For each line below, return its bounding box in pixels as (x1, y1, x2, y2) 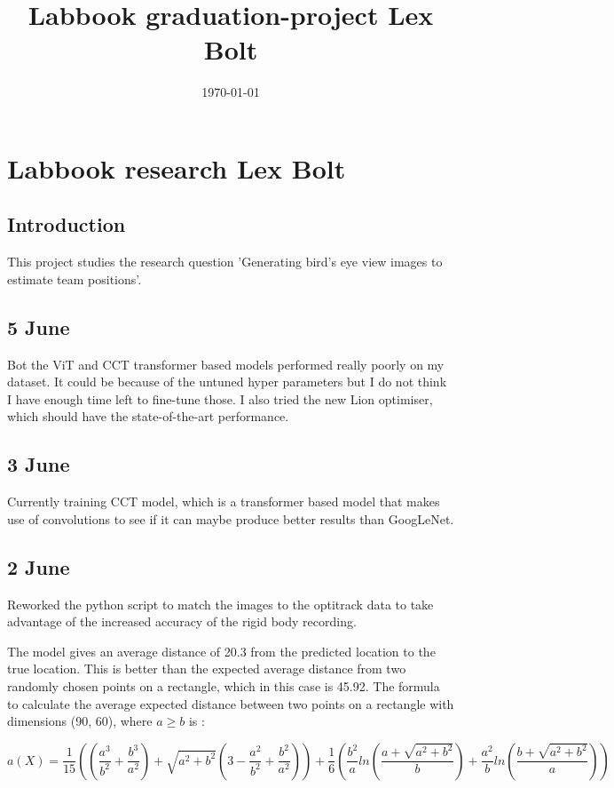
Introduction (7, 211, 126, 238)
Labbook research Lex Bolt (7, 149, 346, 186)
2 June (7, 553, 70, 580)
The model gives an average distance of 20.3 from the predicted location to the (7, 641, 436, 660)
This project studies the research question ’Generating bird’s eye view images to (7, 252, 443, 271)
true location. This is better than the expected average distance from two (7, 659, 406, 678)
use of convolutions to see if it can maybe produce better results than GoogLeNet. (7, 509, 454, 528)
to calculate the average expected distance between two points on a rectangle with (7, 694, 454, 712)
